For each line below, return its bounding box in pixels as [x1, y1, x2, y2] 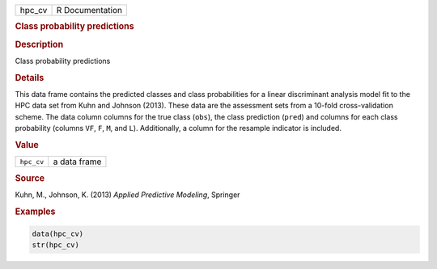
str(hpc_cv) [32, 241, 80, 250]
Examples [15, 206, 56, 217]
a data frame [53, 156, 102, 167]
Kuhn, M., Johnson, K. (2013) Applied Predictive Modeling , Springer [15, 190, 240, 200]
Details [15, 72, 45, 83]
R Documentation [56, 5, 123, 15]
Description [15, 39, 64, 50]
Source [15, 172, 45, 183]
